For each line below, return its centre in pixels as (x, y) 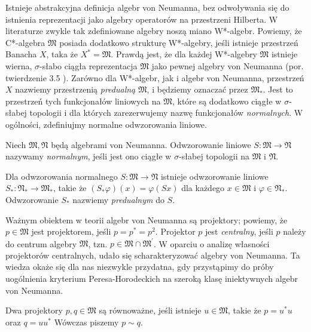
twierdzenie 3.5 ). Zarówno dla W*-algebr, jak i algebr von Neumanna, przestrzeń (155, 77)
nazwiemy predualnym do (118, 199)
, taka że (62, 54)
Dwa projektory (34, 310)
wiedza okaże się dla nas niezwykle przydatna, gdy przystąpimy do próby (140, 267)
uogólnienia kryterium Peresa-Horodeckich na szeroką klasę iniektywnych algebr (152, 278)
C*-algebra (25, 42)
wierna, (19, 65)
